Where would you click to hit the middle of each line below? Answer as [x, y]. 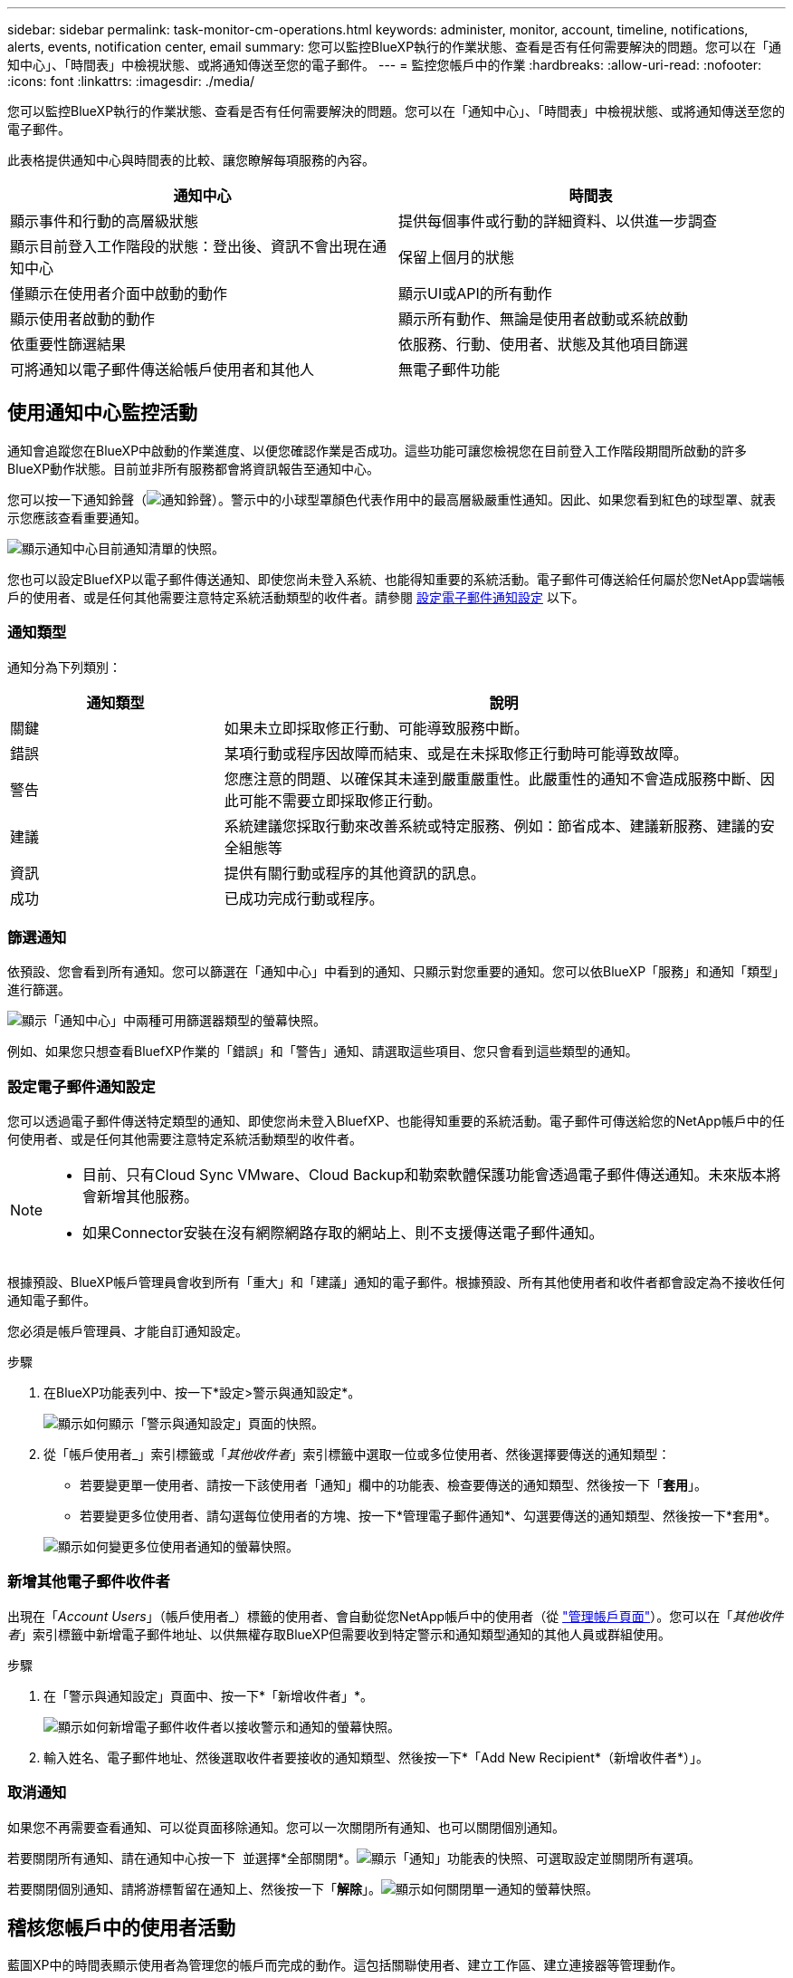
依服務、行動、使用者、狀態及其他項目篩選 [544, 344]
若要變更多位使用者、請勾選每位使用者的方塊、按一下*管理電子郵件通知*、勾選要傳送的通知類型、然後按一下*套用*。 [429, 1516]
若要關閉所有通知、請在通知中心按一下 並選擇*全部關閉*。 [182, 1858]
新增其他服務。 [148, 1197]
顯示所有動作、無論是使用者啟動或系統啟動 [544, 319]
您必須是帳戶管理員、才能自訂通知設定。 [128, 1331]
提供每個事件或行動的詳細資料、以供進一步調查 [558, 221]
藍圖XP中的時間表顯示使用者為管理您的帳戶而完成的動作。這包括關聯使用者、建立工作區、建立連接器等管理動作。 [345, 1965]
